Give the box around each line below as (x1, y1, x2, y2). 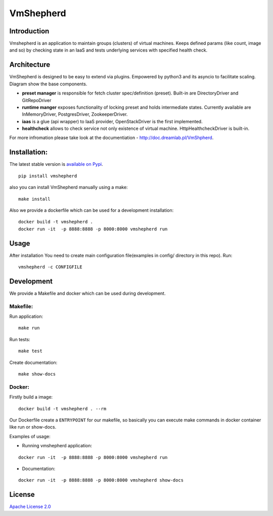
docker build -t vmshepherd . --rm (18, 406, 107, 411)
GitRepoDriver (22, 97, 52, 103)
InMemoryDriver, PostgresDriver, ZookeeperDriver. (22, 111, 128, 117)
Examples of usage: (9, 433, 51, 439)
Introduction (9, 27, 50, 35)
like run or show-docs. (9, 424, 57, 430)
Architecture (9, 61, 51, 69)
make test (18, 348, 42, 354)
